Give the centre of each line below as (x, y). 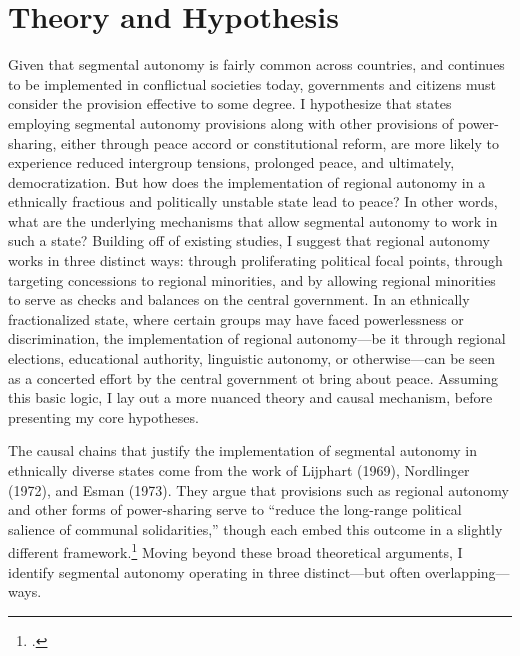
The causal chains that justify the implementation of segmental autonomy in (242, 450)
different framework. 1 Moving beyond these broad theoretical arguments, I (235, 551)
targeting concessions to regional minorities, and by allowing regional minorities (252, 279)
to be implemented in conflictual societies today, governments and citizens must (252, 83)
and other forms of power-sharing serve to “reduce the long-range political (235, 509)
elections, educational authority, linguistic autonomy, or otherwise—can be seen (251, 358)
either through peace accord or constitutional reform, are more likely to (280, 142)
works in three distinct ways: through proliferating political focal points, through (255, 260)
